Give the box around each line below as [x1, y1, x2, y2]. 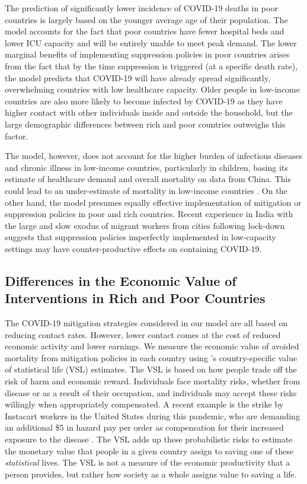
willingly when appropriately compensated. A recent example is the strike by [5, 398, 284, 410]
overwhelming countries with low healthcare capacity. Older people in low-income [5, 83, 300, 95]
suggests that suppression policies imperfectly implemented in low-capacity [5, 231, 276, 243]
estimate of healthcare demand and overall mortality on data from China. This [5, 173, 291, 185]
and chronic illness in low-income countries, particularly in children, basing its [5, 161, 288, 173]
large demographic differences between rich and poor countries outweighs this [5, 117, 286, 130]
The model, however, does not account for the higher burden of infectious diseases [5, 149, 303, 162]
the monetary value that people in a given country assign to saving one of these [5, 444, 294, 457]
